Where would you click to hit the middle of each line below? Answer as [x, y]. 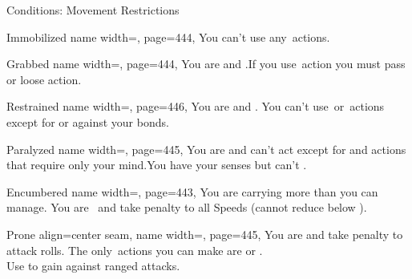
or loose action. [44, 79]
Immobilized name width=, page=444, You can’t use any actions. [168, 36]
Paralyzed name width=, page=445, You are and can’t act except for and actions [206, 149]
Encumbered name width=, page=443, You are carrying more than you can [192, 191]
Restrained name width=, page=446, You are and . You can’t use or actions [196, 106]
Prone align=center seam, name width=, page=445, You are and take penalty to [205, 234]
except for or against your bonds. [88, 121]
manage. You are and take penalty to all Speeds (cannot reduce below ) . [187, 207]
